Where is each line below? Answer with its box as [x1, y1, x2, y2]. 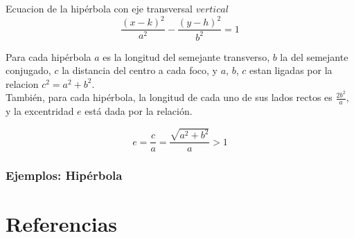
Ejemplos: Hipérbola [6, 167, 123, 184]
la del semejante [280, 49, 348, 64]
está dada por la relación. [85, 104, 193, 118]
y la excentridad [6, 104, 74, 118]
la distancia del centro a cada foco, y [62, 63, 218, 77]
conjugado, [6, 63, 51, 77]
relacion [6, 76, 39, 91]
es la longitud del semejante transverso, [103, 49, 270, 64]
